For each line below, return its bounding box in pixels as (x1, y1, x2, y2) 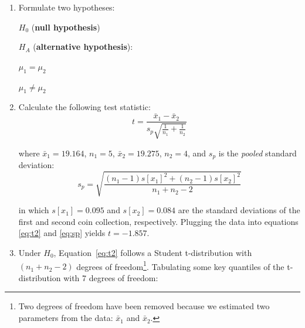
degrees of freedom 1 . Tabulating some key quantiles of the (76, 258, 284, 272)
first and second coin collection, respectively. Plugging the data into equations (18, 215, 299, 227)
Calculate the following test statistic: (18, 101, 151, 113)
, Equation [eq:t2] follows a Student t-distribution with (53, 247, 252, 259)
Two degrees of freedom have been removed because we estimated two (18, 300, 270, 312)
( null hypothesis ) (31, 20, 100, 33)
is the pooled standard (218, 146, 297, 159)
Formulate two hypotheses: (18, 1, 115, 13)
